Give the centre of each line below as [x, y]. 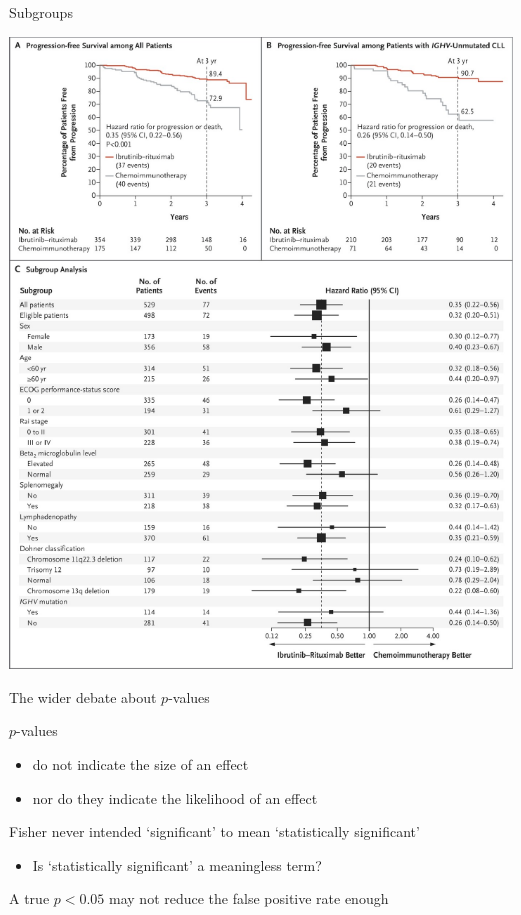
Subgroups [41, 12]
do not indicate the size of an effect [140, 764]
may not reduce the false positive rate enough [249, 898]
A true [29, 898]
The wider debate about [83, 696]
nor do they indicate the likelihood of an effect [175, 797]
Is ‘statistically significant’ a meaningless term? [177, 864]
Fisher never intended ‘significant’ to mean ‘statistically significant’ [214, 831]
